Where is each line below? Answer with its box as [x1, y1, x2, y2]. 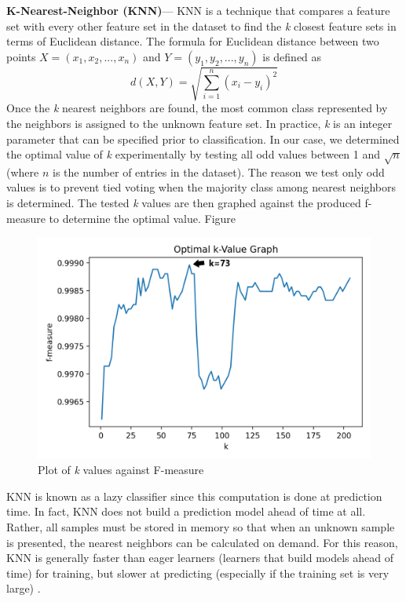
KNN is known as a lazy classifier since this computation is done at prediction [6, 487, 382, 504]
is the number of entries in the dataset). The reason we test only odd [52, 163, 385, 180]
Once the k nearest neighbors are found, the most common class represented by [6, 100, 388, 116]
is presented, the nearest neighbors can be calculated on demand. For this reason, [6, 534, 398, 550]
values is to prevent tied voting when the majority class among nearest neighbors [6, 179, 397, 195]
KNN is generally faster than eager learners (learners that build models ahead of [6, 549, 393, 566]
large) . [6, 580, 41, 597]
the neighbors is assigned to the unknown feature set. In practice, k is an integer [6, 115, 393, 131]
